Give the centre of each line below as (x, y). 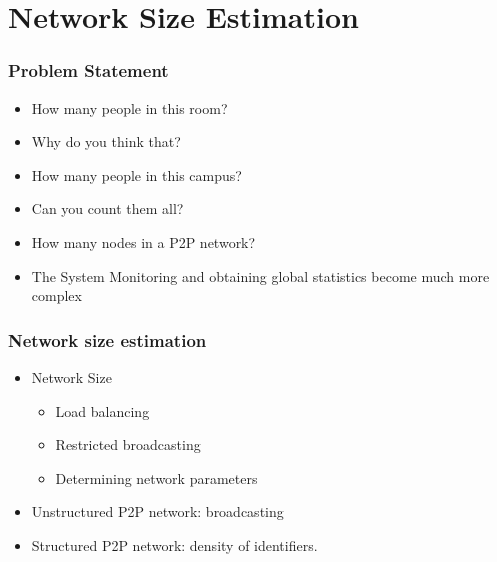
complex (56, 295)
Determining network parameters (156, 477)
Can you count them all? (107, 208)
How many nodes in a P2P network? (143, 241)
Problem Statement (88, 70)
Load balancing (102, 410)
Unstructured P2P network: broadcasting (157, 511)
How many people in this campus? (136, 174)
